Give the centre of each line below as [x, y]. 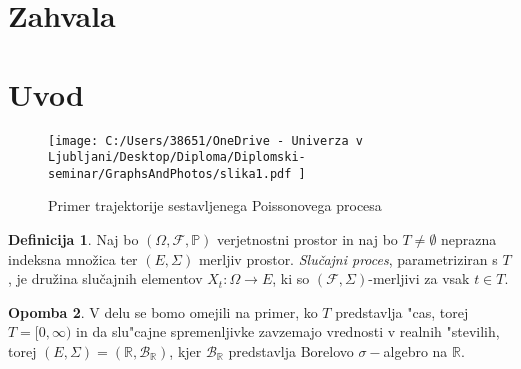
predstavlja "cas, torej [402, 311]
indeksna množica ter [73, 258]
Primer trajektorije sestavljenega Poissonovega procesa [215, 205]
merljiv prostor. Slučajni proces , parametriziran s [348, 258]
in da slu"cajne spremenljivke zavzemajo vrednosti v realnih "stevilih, [288, 331]
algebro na [415, 351]
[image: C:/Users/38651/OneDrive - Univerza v [205, 140]
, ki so [291, 278]
